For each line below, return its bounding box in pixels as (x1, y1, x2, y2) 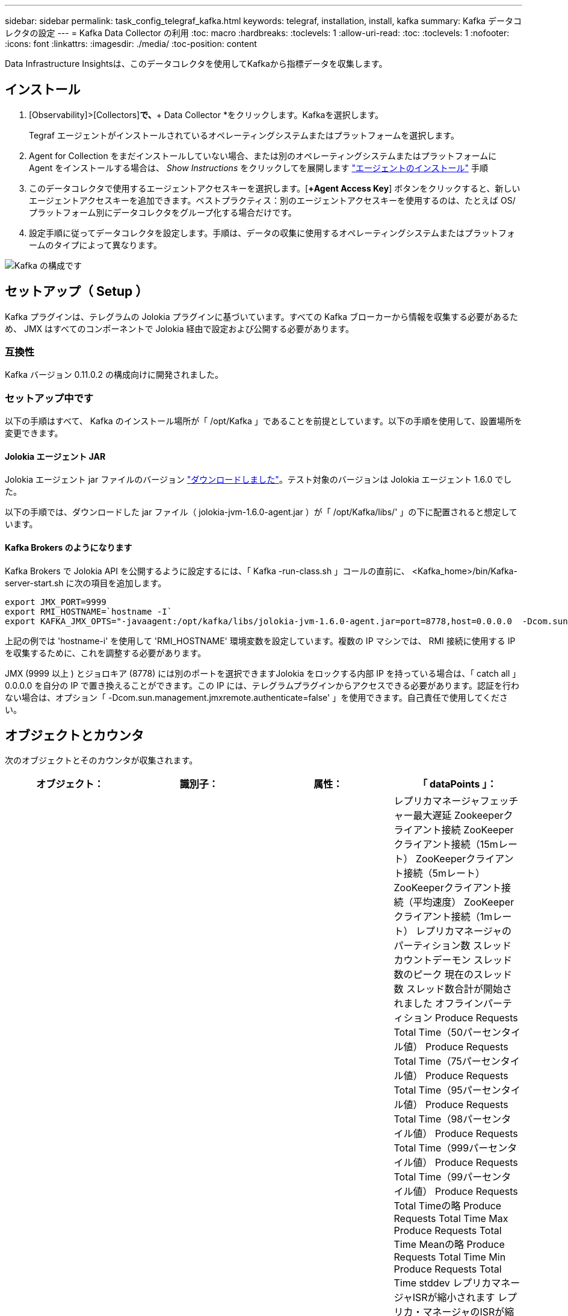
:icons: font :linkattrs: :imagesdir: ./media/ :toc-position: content (5, 39, 257, 49)
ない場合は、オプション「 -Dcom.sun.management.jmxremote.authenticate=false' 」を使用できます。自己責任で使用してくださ (5, 692, 508, 703)
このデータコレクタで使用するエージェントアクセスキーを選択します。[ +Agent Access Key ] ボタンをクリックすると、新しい (29, 183, 520, 193)
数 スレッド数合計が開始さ (394, 983, 513, 995)
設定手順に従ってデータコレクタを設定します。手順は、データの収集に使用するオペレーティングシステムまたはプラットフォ (29, 227, 516, 238)
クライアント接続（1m (394, 910, 493, 923)
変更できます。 (5, 428, 63, 439)
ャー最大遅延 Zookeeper (394, 809, 504, 822)
